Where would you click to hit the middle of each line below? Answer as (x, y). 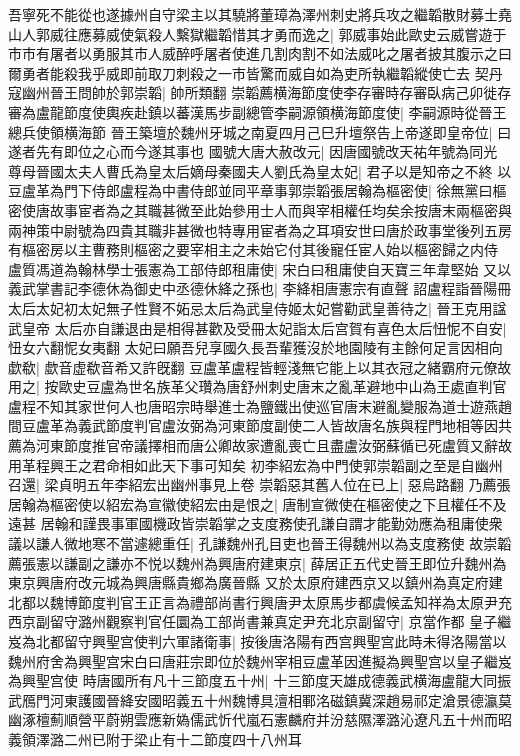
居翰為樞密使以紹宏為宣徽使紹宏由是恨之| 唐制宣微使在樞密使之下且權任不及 (257, 503)
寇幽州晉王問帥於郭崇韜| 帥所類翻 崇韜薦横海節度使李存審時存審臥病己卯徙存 (260, 92)
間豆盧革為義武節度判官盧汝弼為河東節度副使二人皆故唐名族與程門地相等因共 (260, 425)
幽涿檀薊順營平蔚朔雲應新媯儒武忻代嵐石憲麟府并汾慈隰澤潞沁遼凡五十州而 (253, 719)
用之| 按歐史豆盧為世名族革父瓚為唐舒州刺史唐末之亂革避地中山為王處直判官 (257, 386)
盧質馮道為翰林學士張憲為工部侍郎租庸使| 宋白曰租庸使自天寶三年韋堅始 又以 (260, 268)
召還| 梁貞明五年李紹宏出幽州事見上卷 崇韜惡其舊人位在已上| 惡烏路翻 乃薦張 (259, 484)
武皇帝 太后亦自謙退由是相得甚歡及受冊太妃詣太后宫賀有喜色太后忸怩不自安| (257, 327)
